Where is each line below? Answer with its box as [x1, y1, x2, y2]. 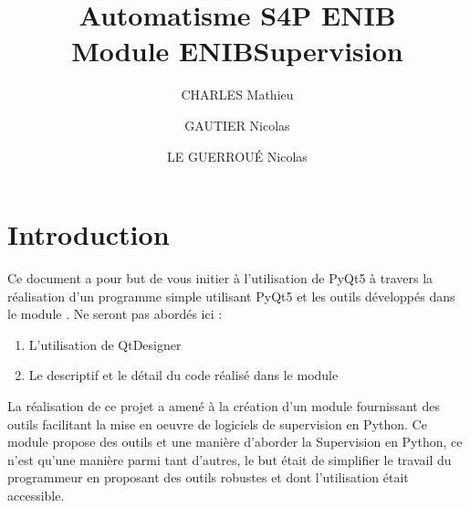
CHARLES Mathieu [181, 85, 294, 104]
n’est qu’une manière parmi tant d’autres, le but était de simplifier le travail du [7, 450, 452, 469]
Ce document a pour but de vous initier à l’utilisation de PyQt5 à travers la [7, 269, 433, 288]
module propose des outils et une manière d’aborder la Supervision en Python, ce [7, 432, 463, 451]
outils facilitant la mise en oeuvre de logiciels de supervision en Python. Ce [7, 414, 427, 433]
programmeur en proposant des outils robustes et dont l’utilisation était [7, 468, 409, 487]
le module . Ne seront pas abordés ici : [7, 304, 223, 323]
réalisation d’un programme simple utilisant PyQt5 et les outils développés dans [7, 286, 455, 305]
